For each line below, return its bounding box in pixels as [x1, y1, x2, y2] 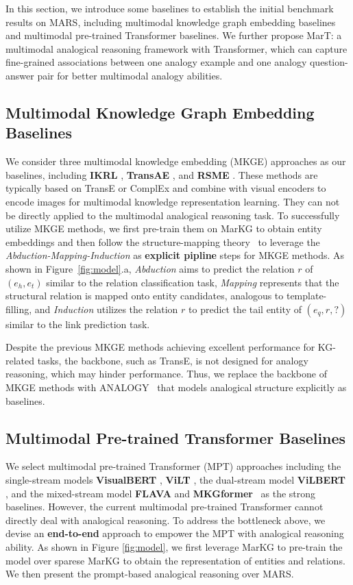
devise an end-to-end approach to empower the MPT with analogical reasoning [5, 526, 344, 540]
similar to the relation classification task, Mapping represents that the [46, 275, 339, 289]
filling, [5, 301, 32, 316]
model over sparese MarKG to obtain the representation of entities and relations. [5, 553, 345, 567]
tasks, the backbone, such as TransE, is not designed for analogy [37, 353, 308, 367]
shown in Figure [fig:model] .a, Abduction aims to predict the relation [5, 261, 295, 275]
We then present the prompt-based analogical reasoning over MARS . [5, 567, 294, 581]
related [5, 353, 35, 367]
